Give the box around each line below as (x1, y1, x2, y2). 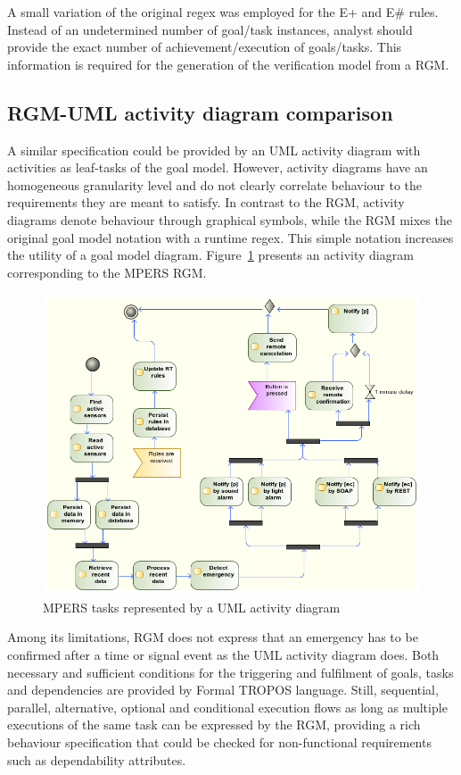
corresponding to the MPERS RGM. (7, 262, 207, 281)
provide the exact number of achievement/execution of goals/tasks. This (7, 37, 402, 56)
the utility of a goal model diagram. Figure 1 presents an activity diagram (7, 246, 414, 264)
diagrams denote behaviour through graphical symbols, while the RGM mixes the (7, 210, 452, 229)
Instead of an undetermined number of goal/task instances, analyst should (7, 20, 413, 38)
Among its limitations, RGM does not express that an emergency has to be (7, 628, 418, 646)
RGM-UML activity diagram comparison (7, 98, 393, 126)
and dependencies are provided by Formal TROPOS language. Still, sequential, (7, 680, 439, 699)
